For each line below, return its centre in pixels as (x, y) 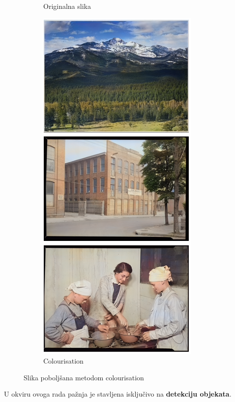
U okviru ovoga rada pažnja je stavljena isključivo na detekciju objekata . (118, 394)
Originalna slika (67, 6)
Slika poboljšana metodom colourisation (84, 377)
